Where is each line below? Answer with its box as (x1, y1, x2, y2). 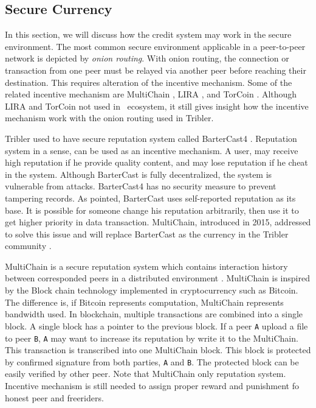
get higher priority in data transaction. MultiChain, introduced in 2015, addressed (5, 216, 311, 228)
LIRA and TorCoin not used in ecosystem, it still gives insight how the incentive (5, 99, 309, 112)
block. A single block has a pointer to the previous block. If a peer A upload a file (5, 319, 308, 332)
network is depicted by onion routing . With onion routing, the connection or (5, 52, 289, 65)
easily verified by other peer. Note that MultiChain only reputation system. (5, 367, 286, 380)
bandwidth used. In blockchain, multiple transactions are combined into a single (5, 308, 303, 320)
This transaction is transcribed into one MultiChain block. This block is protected (5, 343, 311, 356)
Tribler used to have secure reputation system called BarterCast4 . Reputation (5, 132, 297, 144)
